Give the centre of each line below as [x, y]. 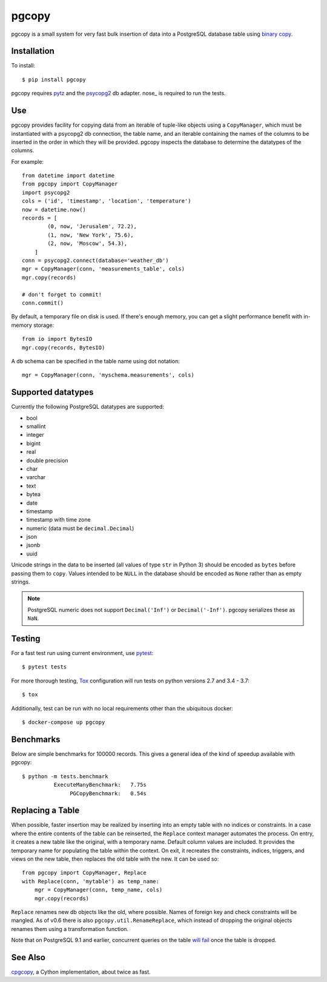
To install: [23, 66]
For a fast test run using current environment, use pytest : [82, 653]
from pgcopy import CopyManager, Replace [84, 873]
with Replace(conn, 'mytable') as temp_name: [91, 881]
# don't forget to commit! [62, 294]
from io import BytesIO [57, 339]
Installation [33, 51]
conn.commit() [43, 303]
